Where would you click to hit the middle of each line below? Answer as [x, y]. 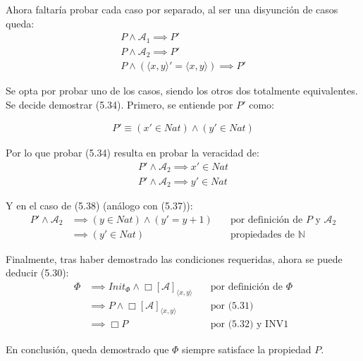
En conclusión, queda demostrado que [87, 349]
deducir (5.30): [37, 273]
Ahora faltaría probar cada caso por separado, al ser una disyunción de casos [172, 9]
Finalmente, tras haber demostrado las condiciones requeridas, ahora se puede [174, 258]
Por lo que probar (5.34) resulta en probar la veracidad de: [133, 153]
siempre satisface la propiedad [247, 349]
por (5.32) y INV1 [250, 325]
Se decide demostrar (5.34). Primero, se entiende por [119, 104]
